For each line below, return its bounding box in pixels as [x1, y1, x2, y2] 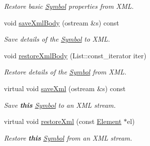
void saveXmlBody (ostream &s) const [4, 17, 119, 27]
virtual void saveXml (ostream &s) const [4, 83, 126, 93]
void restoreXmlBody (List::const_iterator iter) [4, 50, 147, 60]
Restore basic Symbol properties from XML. [4, 1, 134, 11]
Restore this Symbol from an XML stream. [4, 132, 132, 143]
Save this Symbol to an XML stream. [4, 99, 116, 110]
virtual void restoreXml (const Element [4, 116, 122, 126]
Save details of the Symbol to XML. [4, 34, 110, 44]
